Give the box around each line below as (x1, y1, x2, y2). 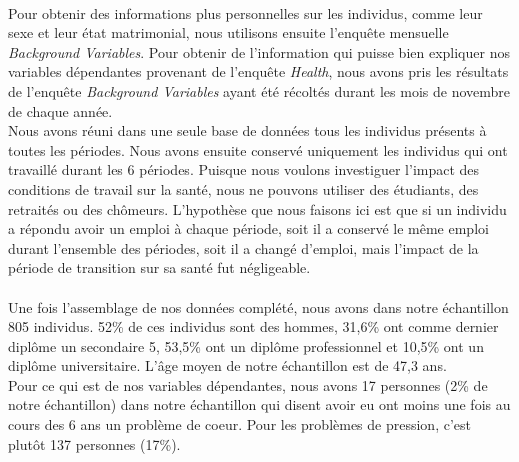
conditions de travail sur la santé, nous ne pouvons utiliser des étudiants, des (8, 178, 479, 199)
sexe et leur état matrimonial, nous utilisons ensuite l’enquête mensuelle (8, 22, 449, 43)
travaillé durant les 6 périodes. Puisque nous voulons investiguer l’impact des (8, 159, 480, 180)
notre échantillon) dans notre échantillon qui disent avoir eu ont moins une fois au (8, 394, 511, 415)
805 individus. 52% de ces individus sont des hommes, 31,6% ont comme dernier (8, 316, 499, 337)
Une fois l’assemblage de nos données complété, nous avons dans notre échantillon (8, 296, 509, 317)
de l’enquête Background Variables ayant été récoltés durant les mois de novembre (8, 80, 511, 101)
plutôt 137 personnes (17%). (8, 433, 181, 454)
